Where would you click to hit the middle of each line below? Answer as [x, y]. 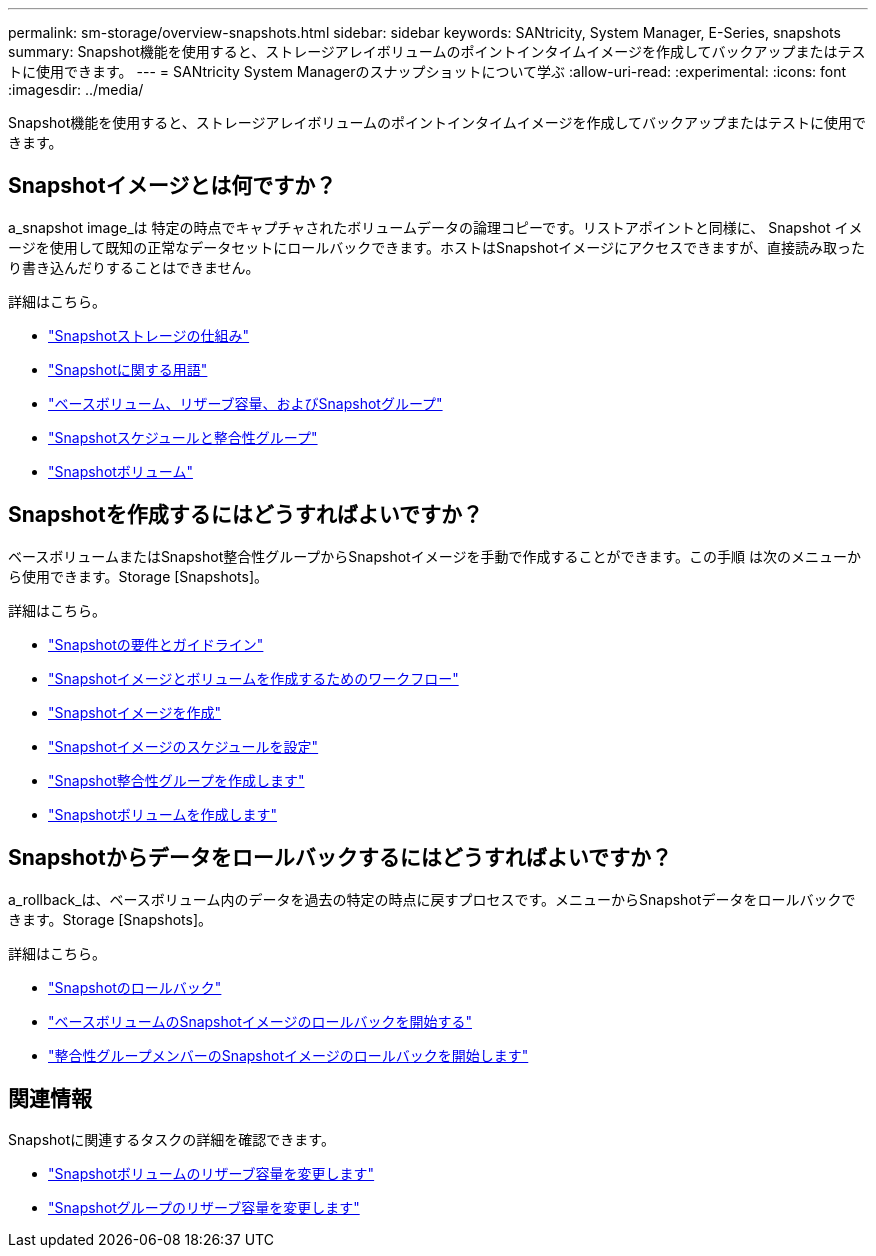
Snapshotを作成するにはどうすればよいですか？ [246, 515]
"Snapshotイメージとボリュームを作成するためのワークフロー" [253, 678]
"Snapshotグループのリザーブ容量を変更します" [204, 1208]
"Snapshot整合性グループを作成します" [176, 780]
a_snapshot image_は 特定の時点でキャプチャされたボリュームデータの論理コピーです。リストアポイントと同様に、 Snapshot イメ [435, 227]
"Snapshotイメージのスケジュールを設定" [183, 746]
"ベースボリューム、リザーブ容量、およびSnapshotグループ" [245, 403]
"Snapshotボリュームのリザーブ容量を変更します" [211, 1174]
